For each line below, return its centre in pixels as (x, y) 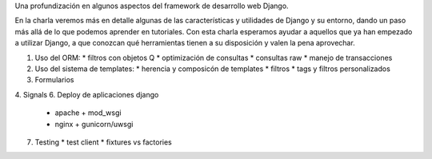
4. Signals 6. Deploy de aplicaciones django (87, 94)
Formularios (54, 80)
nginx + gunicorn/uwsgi (94, 124)
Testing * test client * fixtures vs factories (103, 142)
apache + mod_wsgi (88, 113)
